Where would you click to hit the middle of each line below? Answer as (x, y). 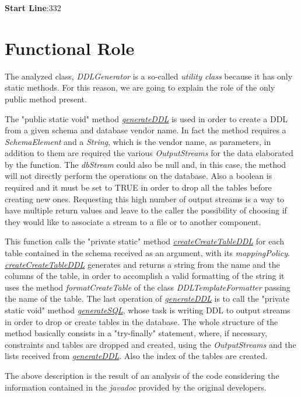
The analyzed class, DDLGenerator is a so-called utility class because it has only (149, 76)
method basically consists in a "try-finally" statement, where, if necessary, (136, 333)
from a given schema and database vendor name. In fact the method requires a (146, 130)
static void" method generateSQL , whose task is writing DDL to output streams (148, 310)
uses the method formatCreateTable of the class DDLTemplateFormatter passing (148, 287)
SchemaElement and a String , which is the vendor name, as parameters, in (138, 141)
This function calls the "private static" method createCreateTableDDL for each (144, 241)
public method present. (46, 99)
